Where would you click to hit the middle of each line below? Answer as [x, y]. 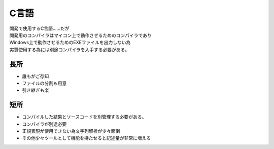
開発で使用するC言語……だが [39, 28]
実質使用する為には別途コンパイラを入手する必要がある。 [69, 49]
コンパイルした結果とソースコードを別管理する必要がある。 [84, 117]
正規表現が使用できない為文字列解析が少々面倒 [71, 131]
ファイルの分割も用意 [44, 83]
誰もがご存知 [36, 76]
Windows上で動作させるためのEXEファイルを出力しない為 [70, 43]
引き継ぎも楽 [36, 90]
